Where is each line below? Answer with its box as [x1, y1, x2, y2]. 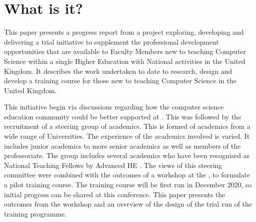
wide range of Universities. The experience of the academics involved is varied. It [4, 131, 250, 141]
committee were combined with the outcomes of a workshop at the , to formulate [4, 169, 251, 180]
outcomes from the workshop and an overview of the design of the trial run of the [4, 199, 252, 209]
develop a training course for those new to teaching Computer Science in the [4, 75, 237, 86]
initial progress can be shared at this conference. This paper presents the [4, 189, 225, 199]
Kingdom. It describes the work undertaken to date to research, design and [4, 65, 232, 76]
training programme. [4, 208, 67, 219]
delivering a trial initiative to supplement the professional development [4, 36, 219, 47]
